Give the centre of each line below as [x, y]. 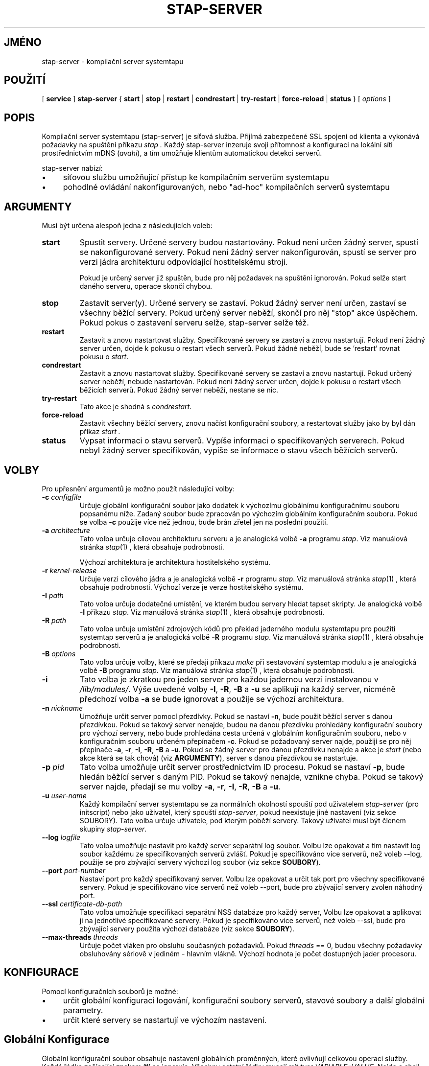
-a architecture [66, 530]
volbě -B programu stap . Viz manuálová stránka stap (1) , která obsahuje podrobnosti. [217, 670]
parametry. [83, 1010]
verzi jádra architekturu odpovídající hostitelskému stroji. [184, 262]
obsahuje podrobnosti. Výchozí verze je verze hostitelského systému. [191, 587]
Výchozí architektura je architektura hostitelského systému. [175, 562]
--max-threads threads [80, 937]
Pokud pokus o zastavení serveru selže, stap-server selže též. [194, 323]
